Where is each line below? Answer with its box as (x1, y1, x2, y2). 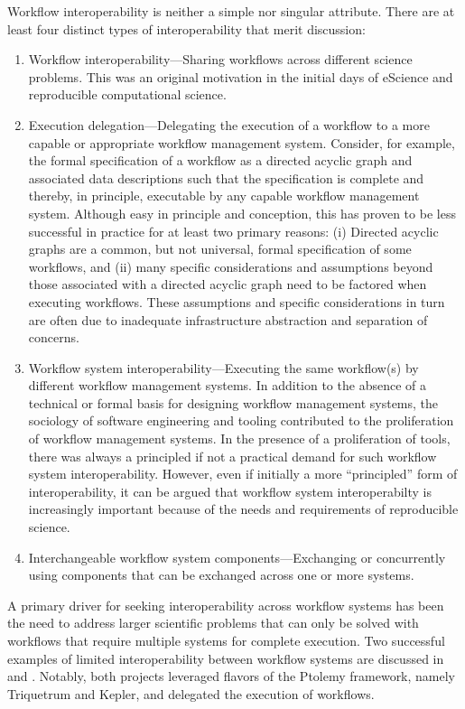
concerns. (28, 328, 79, 347)
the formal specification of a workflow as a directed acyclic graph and (28, 151, 413, 170)
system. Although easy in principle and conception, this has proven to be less (28, 203, 456, 222)
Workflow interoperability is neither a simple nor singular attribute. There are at (7, 2, 455, 20)
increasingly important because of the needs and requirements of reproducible (28, 499, 459, 518)
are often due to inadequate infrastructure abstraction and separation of (28, 310, 428, 329)
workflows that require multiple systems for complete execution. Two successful (7, 631, 445, 649)
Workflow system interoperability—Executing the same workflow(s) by (28, 358, 419, 377)
